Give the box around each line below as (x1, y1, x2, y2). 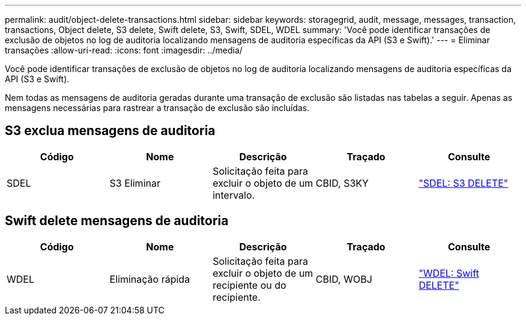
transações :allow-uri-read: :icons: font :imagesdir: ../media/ (5, 45, 243, 55)
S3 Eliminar (109, 177, 160, 189)
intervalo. (213, 189, 255, 201)
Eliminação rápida (109, 273, 190, 285)
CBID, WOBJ (315, 273, 372, 285)
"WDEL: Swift (419, 267, 479, 279)
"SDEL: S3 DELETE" (419, 177, 509, 189)
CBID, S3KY (315, 177, 369, 189)
